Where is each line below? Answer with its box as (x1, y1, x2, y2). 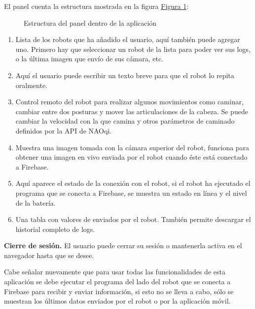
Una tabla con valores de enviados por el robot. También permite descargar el (15, 214, 251, 224)
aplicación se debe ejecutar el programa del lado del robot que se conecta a (4, 276, 231, 287)
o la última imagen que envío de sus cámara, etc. (15, 53, 164, 64)
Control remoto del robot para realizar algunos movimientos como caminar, (15, 96, 244, 107)
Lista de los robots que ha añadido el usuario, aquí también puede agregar (15, 34, 240, 44)
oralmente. (15, 80, 48, 90)
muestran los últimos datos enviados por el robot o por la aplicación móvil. (4, 296, 231, 306)
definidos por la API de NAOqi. (15, 125, 112, 135)
